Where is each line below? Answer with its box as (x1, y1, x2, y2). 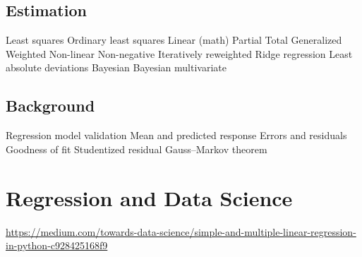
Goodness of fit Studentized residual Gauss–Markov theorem (6, 141, 267, 156)
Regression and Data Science (6, 183, 293, 212)
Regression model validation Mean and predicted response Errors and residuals (6, 128, 347, 143)
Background (6, 95, 95, 116)
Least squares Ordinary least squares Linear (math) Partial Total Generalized (6, 32, 342, 47)
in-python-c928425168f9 (6, 238, 108, 253)
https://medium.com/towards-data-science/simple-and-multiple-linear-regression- (6, 224, 356, 239)
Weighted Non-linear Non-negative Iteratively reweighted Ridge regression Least (6, 46, 353, 61)
